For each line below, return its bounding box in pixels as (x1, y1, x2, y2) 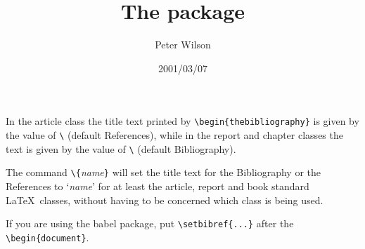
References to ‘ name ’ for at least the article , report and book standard (6, 178, 309, 193)
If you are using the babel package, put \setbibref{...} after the (6, 216, 294, 231)
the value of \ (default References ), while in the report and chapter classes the (6, 127, 343, 142)
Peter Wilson (155, 37, 211, 52)
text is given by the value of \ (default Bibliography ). (6, 141, 236, 156)
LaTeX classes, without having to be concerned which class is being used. (6, 192, 324, 207)
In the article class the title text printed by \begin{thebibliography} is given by (6, 114, 359, 128)
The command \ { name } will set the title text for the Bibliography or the (6, 165, 321, 180)
